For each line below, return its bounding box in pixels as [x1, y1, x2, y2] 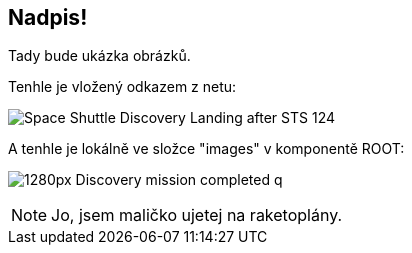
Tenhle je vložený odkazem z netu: [8, 78, 237, 96]
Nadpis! [8, 5, 88, 30]
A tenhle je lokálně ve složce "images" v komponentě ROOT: [8, 140, 405, 158]
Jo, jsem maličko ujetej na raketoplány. [51, 205, 343, 226]
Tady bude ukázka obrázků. [8, 47, 191, 65]
